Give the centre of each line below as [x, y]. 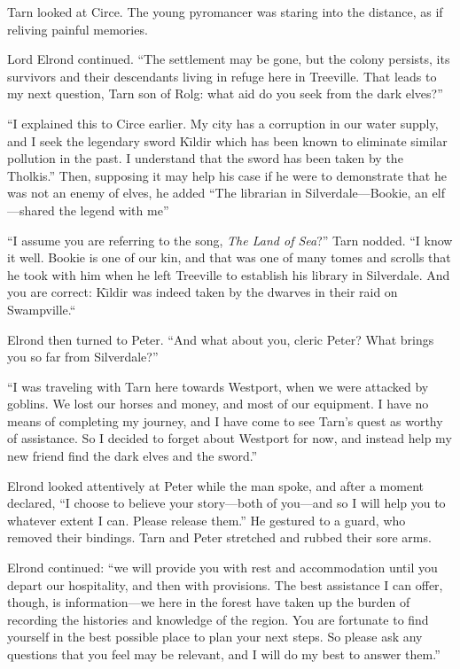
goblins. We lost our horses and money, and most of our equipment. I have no [218, 404]
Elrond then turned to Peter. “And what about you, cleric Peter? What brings [221, 339]
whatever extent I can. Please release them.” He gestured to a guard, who [207, 520]
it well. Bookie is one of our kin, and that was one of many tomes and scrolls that [229, 257]
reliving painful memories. [78, 29]
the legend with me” [114, 210]
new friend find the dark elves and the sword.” [133, 456]
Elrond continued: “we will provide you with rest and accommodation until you [222, 568]
